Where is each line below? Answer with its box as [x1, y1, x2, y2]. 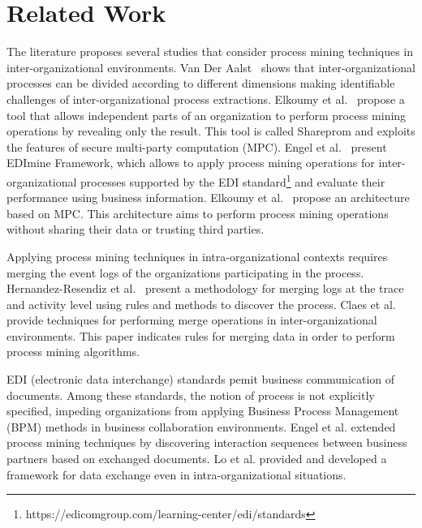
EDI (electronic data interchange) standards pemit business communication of [6, 371, 395, 388]
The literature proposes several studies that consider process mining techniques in [6, 43, 414, 60]
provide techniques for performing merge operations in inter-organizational [6, 311, 377, 328]
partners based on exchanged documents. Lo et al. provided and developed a [6, 450, 387, 467]
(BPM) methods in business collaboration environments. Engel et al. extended [6, 418, 396, 435]
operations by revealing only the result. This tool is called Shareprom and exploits [6, 122, 416, 140]
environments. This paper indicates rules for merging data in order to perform [6, 327, 395, 344]
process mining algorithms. [6, 343, 140, 360]
